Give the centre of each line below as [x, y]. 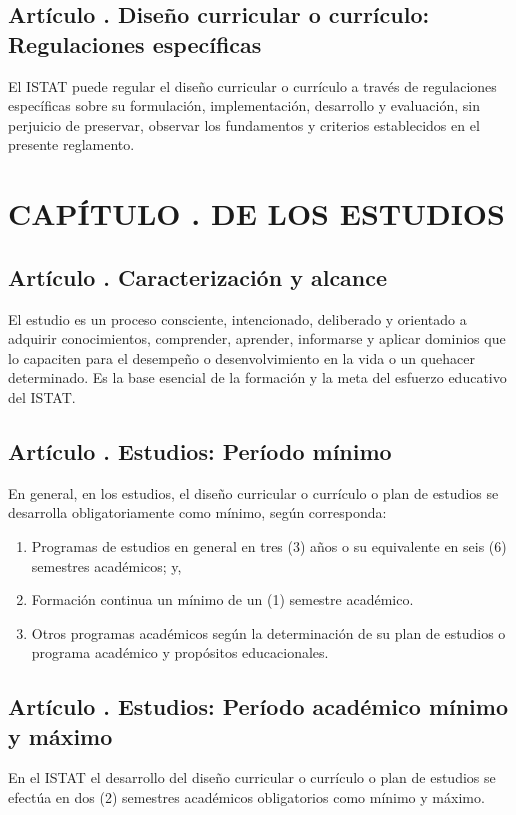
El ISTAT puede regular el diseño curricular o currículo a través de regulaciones [252, 85]
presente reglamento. [71, 144]
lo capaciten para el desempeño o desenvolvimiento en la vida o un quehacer [241, 357]
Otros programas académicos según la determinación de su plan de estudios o [268, 632]
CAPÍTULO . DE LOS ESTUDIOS [256, 213]
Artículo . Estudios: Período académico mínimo [258, 706]
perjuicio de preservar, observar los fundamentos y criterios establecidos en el [244, 124]
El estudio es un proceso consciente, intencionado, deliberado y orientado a [237, 318]
